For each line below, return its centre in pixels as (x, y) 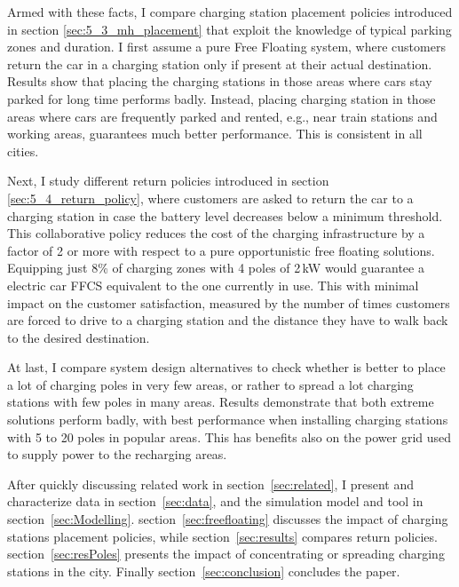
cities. (23, 151)
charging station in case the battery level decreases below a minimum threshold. (225, 215)
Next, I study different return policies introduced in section (168, 181)
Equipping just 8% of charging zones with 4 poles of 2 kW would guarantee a (216, 268)
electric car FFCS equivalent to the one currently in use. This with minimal (213, 285)
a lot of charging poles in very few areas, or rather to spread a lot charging (210, 384)
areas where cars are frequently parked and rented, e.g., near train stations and (222, 116)
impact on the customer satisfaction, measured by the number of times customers (229, 302)
